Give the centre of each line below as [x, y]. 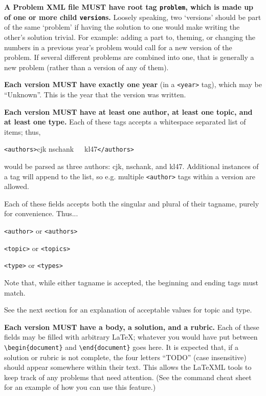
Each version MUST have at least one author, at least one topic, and [128, 111]
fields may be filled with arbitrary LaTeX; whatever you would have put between [131, 337]
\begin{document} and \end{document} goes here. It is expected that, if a [121, 347]
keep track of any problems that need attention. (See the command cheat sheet [128, 377]
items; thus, [23, 131]
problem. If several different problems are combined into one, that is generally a [129, 57]
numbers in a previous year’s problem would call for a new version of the [118, 47]
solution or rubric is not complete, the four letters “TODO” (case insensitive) [125, 357]
